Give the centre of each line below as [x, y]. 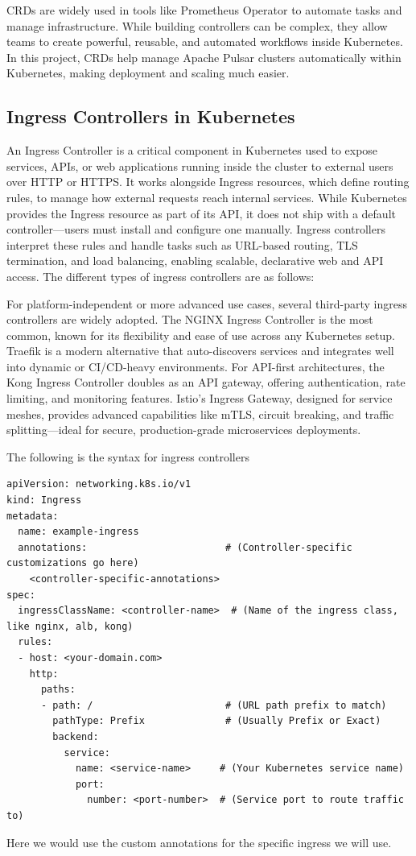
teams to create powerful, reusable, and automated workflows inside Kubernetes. [205, 41]
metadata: [33, 516]
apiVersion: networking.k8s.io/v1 [99, 484]
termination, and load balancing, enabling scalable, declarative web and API [195, 261]
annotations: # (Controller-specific [185, 547]
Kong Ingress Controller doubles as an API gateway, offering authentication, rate [206, 382]
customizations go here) [73, 563]
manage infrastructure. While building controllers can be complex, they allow [197, 25]
